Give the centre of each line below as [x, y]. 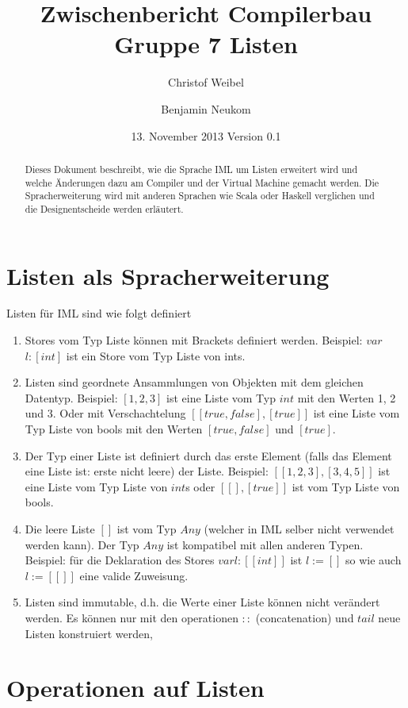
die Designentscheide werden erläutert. [104, 208]
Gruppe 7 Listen [206, 44]
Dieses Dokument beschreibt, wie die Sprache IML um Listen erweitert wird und [191, 169]
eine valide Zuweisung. [134, 575]
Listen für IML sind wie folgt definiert [99, 313]
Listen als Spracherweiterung [168, 275]
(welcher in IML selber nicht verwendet [299, 528]
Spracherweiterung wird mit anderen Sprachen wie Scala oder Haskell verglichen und [200, 196]
